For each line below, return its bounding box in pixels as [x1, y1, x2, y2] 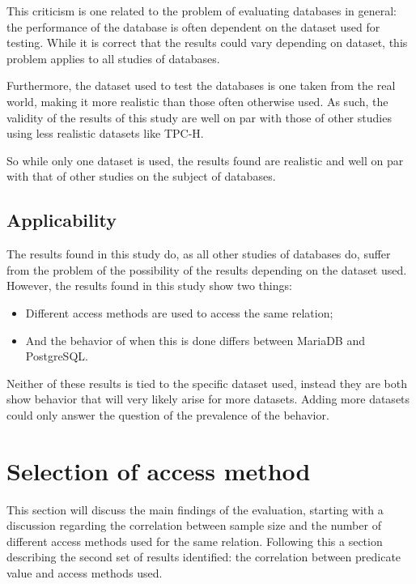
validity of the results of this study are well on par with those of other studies [6, 109, 392, 126]
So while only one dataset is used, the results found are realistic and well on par [6, 151, 404, 168]
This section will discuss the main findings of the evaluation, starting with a [6, 501, 384, 518]
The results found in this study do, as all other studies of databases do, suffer [6, 245, 391, 262]
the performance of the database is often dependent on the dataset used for [6, 18, 380, 35]
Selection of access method [6, 454, 311, 487]
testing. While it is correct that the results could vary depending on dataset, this [6, 34, 408, 51]
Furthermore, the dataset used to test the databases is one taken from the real [6, 77, 396, 94]
